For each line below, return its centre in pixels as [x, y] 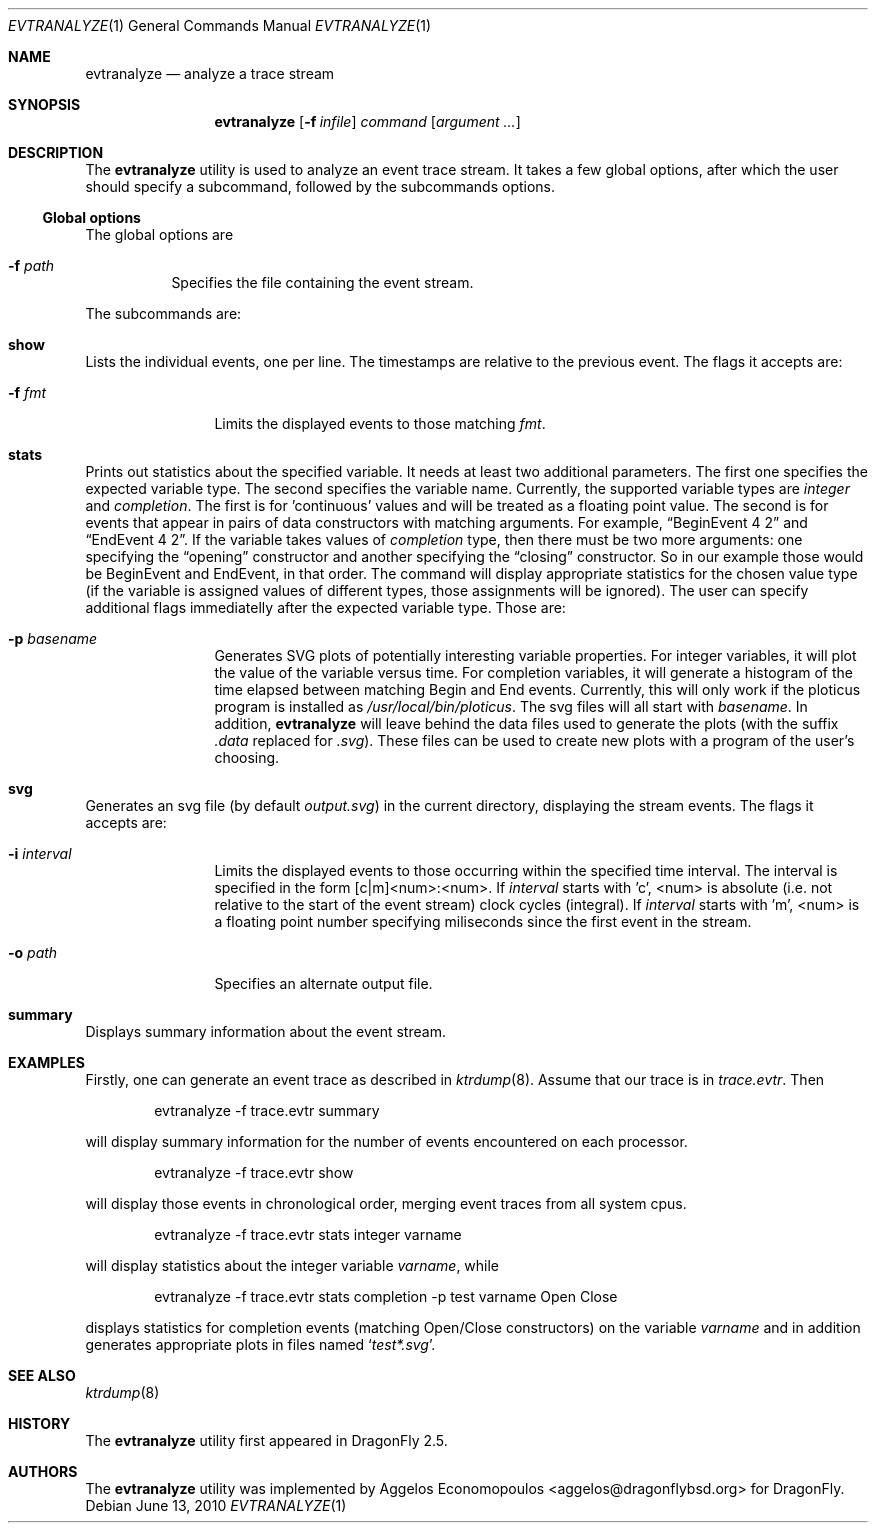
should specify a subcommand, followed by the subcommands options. [320, 186]
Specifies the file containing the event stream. [322, 282]
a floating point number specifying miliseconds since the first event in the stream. [483, 921]
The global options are [159, 234]
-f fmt [27, 392]
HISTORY [39, 1423]
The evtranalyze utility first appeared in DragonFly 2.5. [266, 1440]
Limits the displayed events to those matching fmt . [380, 423]
